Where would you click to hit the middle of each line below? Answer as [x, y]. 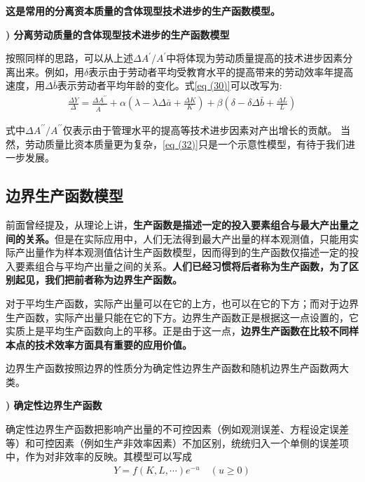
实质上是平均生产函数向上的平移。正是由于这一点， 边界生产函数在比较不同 [177, 331]
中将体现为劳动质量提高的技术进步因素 [255, 58]
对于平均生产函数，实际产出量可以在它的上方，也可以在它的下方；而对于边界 [182, 303]
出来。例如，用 [49, 71]
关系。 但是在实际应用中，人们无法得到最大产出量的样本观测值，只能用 [187, 238]
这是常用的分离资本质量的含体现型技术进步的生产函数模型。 [143, 11]
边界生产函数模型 [64, 195]
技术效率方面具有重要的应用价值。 [113, 344]
